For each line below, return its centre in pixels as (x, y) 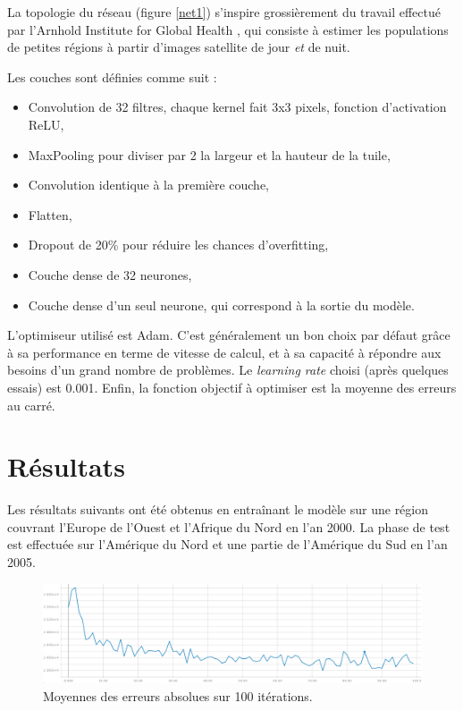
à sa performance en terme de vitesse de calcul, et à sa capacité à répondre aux (224, 352)
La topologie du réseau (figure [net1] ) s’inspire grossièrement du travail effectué (224, 12)
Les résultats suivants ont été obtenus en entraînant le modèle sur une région (218, 509)
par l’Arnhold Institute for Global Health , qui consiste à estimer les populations (228, 29)
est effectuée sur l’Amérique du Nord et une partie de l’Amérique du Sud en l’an (227, 544)
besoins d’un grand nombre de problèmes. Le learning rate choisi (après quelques (228, 370)
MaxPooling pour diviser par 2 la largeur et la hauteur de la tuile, (209, 154)
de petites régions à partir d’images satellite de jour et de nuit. (179, 47)
